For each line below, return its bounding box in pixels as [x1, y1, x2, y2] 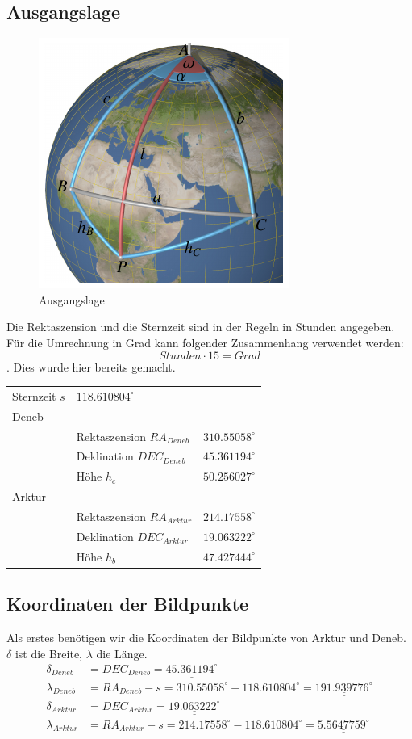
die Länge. [96, 645, 148, 661]
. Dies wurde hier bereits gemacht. [6, 358, 176, 375]
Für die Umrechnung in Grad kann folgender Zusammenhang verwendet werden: [6, 334, 404, 351]
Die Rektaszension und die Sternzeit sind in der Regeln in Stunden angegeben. [6, 318, 395, 335]
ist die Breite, [15, 645, 83, 661]
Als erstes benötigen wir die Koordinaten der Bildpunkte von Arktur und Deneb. [6, 628, 406, 645]
